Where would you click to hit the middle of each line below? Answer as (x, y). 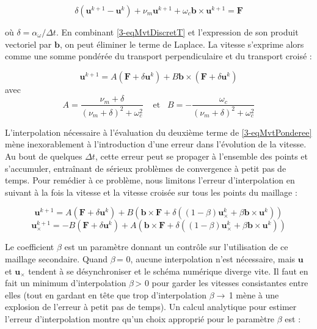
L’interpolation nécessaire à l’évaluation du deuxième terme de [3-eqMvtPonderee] (158, 132)
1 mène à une (254, 294)
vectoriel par (28, 44)
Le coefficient (30, 247)
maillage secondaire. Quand (56, 258)
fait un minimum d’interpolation (66, 283)
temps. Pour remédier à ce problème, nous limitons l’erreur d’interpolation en (150, 180)
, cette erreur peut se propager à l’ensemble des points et (201, 156)
